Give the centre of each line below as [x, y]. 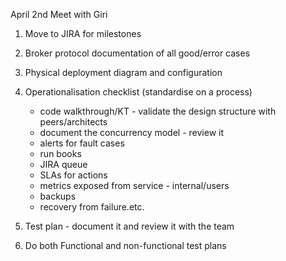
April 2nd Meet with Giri [59, 14]
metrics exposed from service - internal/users [134, 185]
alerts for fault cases [82, 143]
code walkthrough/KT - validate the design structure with [158, 111]
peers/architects [73, 122]
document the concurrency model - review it [131, 132]
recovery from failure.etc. [92, 207]
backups [58, 196]
